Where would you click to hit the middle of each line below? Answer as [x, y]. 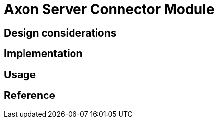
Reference [30, 96]
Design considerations [60, 33]
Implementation [43, 54]
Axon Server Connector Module [109, 9]
